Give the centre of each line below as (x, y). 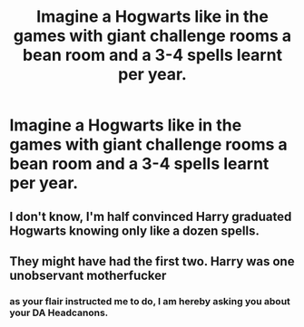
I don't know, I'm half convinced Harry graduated (151, 216)
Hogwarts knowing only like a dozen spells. (135, 231)
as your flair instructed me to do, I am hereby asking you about (150, 301)
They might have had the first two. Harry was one (152, 261)
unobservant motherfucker (88, 275)
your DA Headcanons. (59, 313)
